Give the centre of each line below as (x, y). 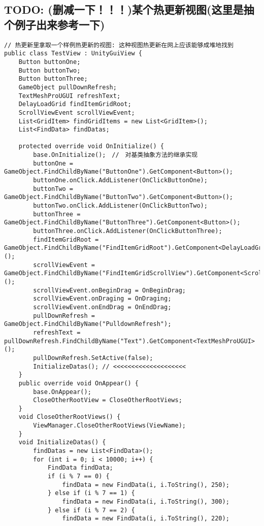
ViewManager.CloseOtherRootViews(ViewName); (109, 426)
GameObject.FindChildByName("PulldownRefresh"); (88, 324)
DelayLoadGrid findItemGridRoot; (75, 104)
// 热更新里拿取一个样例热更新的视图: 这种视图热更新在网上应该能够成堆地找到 (119, 45)
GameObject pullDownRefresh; (68, 87)
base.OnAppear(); (62, 392)
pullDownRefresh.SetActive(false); (93, 358)
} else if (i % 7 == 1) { (91, 493)
